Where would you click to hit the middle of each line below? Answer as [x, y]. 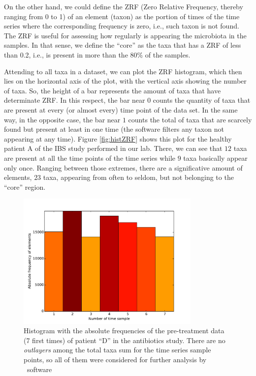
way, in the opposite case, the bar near [62, 119]
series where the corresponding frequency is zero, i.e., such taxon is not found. [122, 26]
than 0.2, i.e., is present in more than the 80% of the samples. [97, 54]
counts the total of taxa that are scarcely [190, 119]
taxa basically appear [215, 158]
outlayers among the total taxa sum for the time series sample [117, 350]
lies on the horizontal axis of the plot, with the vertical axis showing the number [125, 81]
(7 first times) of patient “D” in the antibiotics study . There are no [125, 340]
